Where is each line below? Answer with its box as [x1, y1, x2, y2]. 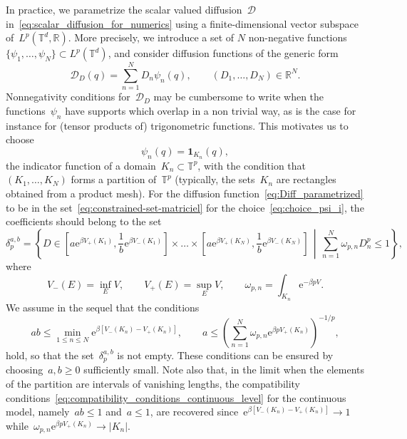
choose [6, 132, 34, 147]
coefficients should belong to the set [6, 214, 162, 229]
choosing [6, 362, 43, 377]
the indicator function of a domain [6, 157, 156, 172]
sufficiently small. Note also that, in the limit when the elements [83, 362, 364, 377]
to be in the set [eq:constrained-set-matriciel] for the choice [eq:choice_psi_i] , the [6, 200, 364, 215]
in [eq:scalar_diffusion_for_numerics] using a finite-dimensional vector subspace [6, 16, 359, 31]
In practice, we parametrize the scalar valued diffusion [6, 2, 242, 16]
